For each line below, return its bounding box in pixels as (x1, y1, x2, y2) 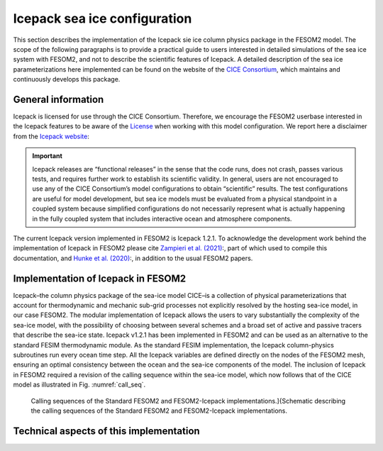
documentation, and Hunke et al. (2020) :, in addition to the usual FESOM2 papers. (13, 254, 253, 262)
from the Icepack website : (13, 132, 90, 140)
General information (13, 93, 104, 106)
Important (32, 152, 63, 160)
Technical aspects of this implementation (13, 425, 200, 437)
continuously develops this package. (13, 75, 121, 84)
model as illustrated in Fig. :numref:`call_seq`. (13, 380, 146, 389)
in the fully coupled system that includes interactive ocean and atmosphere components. (32, 214, 292, 223)
